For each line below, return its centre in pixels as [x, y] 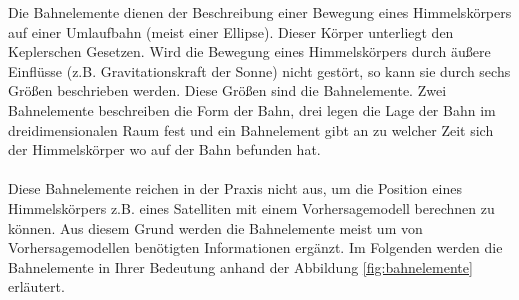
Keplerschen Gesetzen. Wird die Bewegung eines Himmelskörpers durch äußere [249, 51]
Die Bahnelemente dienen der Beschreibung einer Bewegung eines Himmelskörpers [260, 12]
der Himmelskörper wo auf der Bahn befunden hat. [164, 149]
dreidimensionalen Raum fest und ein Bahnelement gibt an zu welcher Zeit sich [251, 129]
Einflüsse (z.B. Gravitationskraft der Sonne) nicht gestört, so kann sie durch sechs [259, 70]
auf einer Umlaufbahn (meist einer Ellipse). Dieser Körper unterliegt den [231, 31]
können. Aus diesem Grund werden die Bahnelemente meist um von [215, 227]
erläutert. [36, 286]
